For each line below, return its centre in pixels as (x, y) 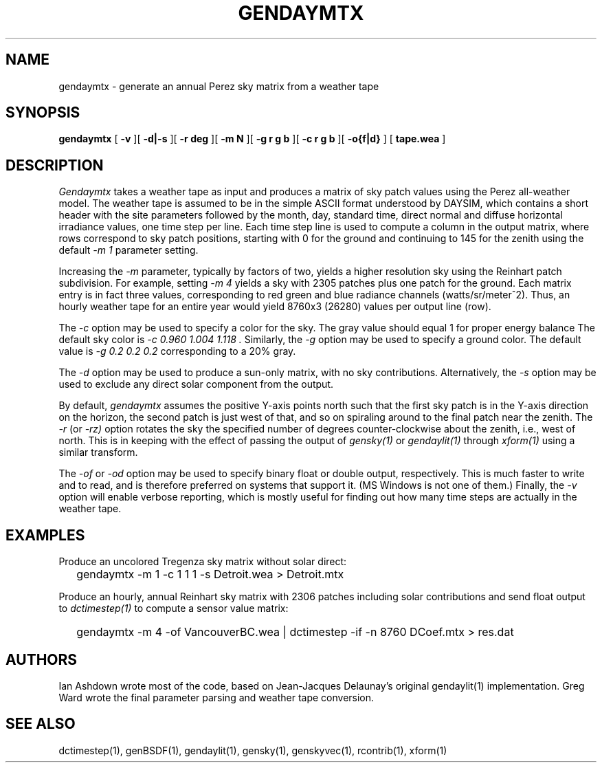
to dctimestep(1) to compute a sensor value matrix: (174, 608)
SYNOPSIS (43, 113)
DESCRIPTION (55, 165)
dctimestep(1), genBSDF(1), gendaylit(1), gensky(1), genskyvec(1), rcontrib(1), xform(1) (253, 750)
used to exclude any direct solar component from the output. (196, 384)
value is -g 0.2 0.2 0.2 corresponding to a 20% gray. (177, 351)
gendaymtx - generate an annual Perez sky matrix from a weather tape (219, 86)
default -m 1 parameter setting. (129, 250)
